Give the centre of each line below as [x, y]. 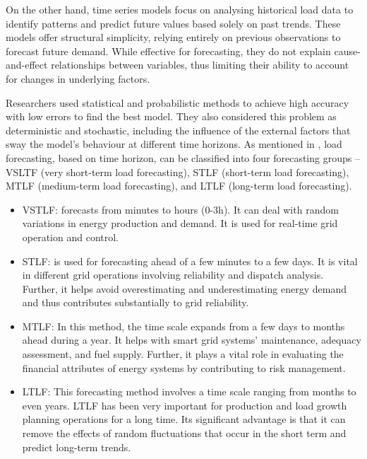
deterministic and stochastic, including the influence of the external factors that [178, 130]
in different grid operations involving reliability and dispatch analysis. [173, 275]
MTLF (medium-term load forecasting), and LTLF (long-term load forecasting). [179, 186]
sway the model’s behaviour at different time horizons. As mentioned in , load [174, 144]
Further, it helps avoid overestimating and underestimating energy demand [184, 288]
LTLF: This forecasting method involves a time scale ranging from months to [189, 391]
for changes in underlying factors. [78, 78]
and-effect [27, 65]
